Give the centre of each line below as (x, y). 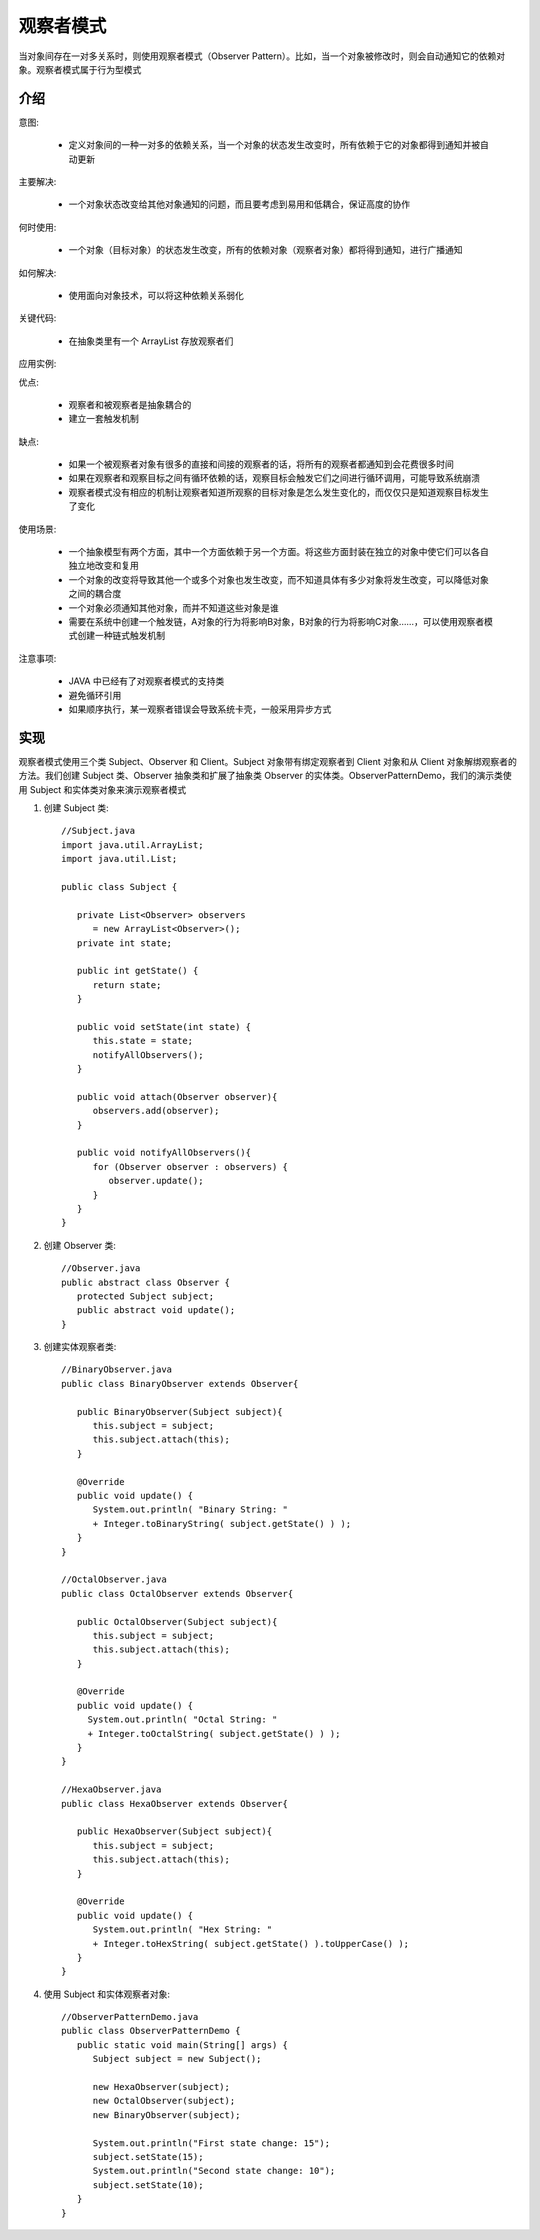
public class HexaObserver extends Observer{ (175, 1803)
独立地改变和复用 (103, 566)
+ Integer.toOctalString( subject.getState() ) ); (214, 1733)
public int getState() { (137, 971)
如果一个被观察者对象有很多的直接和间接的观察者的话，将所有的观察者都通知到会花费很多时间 (261, 464)
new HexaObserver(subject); (161, 2087)
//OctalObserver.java (114, 1579)
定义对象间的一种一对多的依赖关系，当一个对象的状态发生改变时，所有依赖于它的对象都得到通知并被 (274, 145)
